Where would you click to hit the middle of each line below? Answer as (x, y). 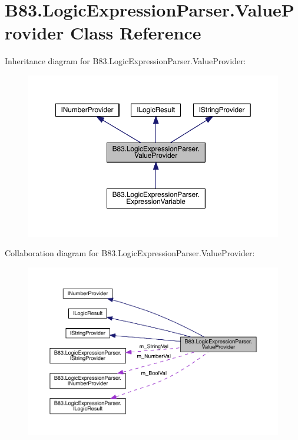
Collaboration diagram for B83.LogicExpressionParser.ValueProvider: (130, 253)
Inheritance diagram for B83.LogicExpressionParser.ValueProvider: (125, 61)
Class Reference (136, 33)
